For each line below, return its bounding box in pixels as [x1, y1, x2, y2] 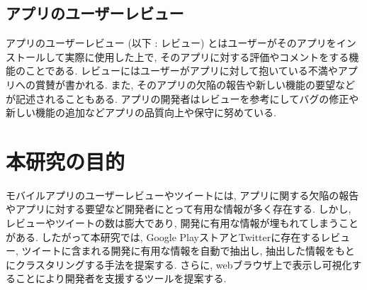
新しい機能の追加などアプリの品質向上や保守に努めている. [6, 105, 276, 120]
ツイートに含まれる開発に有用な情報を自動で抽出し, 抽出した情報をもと [21, 243, 355, 258]
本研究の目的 [6, 146, 125, 175]
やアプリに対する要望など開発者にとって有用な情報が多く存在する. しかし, [6, 201, 351, 216]
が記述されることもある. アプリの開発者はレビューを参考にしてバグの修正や [6, 91, 359, 106]
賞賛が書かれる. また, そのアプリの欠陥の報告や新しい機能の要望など [35, 77, 356, 91]
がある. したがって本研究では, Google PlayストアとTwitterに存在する [6, 229, 321, 244]
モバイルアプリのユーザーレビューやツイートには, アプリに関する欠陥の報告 [6, 187, 359, 202]
